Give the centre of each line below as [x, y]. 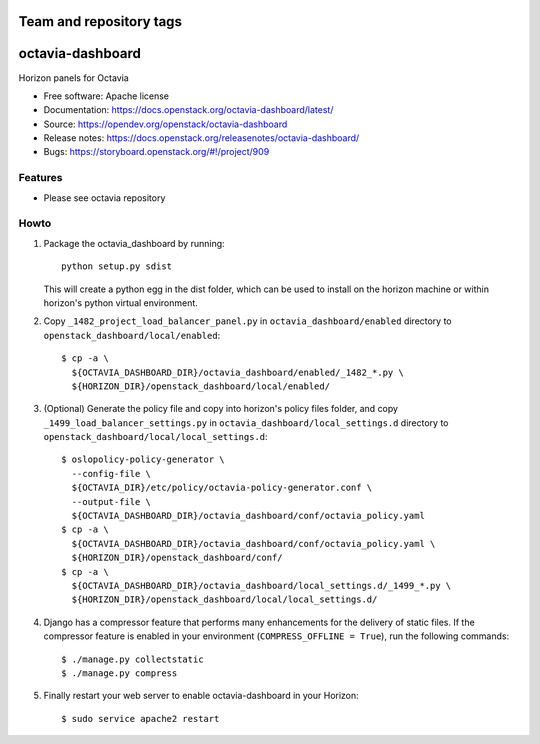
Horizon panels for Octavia [73, 77]
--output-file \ [111, 501]
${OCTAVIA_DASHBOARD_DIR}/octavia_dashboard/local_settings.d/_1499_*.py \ [261, 585]
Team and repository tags [100, 21]
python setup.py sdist [117, 266]
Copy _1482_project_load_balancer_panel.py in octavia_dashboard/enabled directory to [247, 321]
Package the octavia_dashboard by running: [134, 243]
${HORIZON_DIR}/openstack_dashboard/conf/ [177, 558]
